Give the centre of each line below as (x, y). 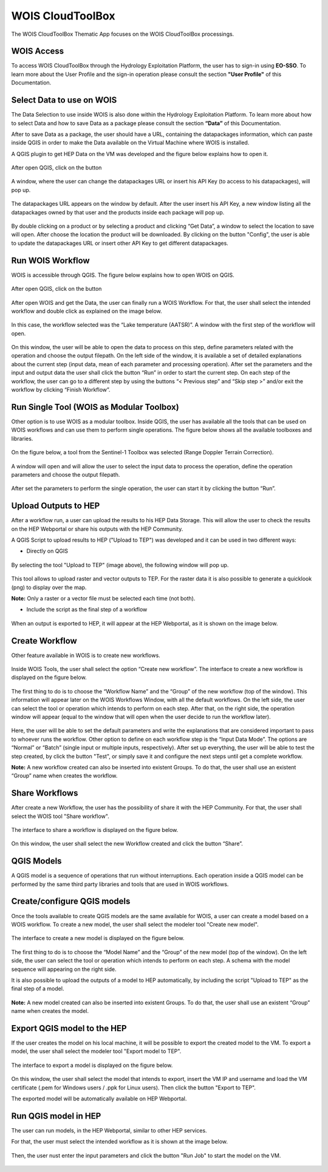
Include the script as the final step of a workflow (87, 610)
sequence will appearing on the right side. (64, 969)
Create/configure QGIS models (71, 901)
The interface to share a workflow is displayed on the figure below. (95, 830)
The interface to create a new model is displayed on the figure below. (98, 938)
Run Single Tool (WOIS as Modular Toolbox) (95, 407)
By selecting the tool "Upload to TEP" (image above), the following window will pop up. (120, 565)
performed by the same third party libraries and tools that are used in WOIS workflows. (120, 884)
